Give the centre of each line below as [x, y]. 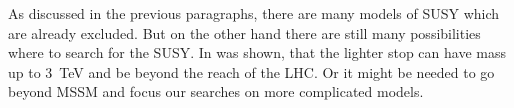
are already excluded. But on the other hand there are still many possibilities [244, 32]
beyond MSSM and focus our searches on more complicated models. [216, 91]
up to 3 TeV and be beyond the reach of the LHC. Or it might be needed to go [251, 71]
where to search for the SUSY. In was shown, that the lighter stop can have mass [257, 52]
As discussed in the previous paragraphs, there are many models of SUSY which [254, 13]
